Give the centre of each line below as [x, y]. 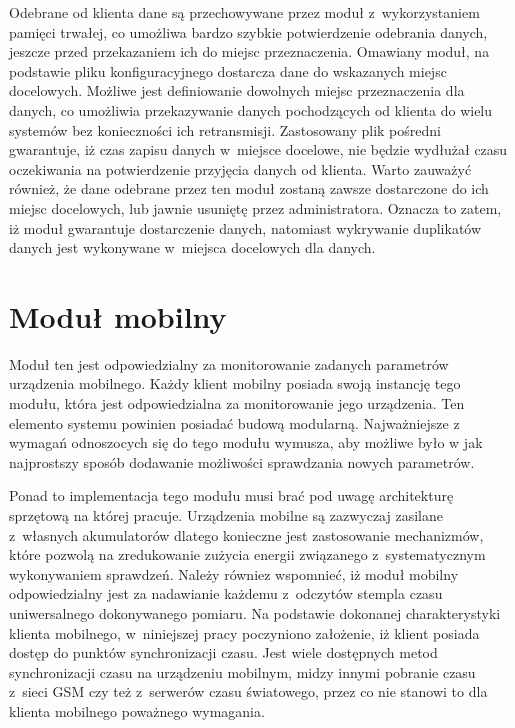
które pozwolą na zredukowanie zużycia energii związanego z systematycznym [247, 554]
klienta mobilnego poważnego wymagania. [137, 710]
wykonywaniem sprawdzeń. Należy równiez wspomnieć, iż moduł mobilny [234, 573]
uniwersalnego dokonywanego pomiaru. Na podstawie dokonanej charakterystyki [255, 612]
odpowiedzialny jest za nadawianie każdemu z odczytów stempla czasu [226, 593]
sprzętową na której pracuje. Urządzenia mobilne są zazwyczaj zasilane [226, 515]
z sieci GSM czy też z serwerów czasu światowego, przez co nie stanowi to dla [248, 691]
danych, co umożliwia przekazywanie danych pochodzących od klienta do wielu [251, 109]
